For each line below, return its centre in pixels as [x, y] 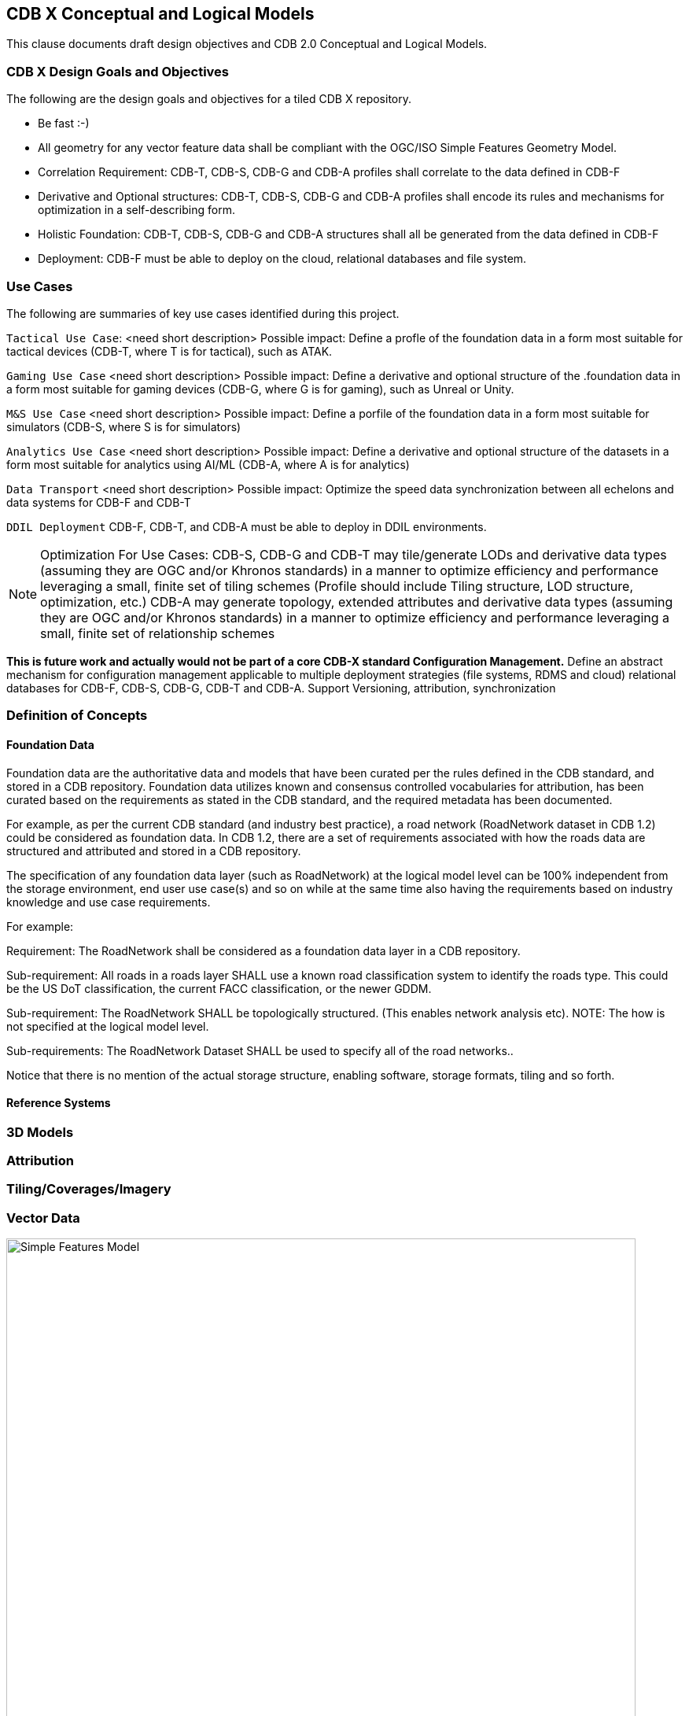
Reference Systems [59, 1103]
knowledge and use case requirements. [109, 902]
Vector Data [43, 1218]
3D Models [40, 1132]
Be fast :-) [64, 124]
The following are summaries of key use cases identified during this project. [203, 313]
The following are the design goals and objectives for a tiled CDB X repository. [209, 99]
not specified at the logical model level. [108, 1026]
